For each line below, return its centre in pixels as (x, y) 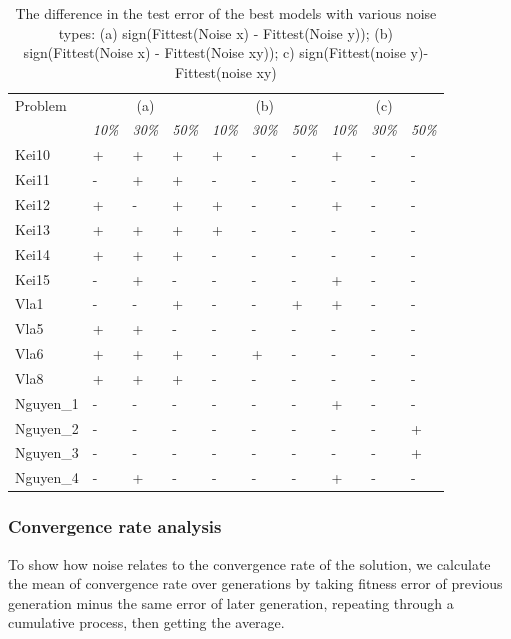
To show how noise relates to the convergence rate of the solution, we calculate (249, 563)
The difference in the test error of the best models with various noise (226, 13)
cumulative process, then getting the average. (146, 622)
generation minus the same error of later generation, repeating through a (231, 602)
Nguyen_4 (47, 477)
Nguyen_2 (47, 427)
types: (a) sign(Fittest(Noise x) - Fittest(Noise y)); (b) (225, 32)
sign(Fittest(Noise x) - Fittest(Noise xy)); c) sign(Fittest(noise (214, 52)
